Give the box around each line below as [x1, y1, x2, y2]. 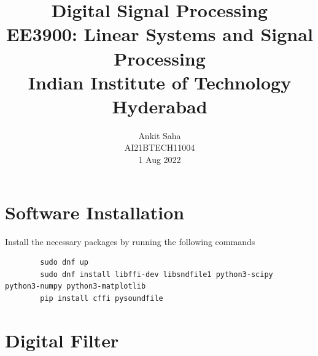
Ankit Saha [138, 129, 181, 142]
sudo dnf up [40, 258, 89, 267]
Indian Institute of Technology [28, 69, 292, 94]
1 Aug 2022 [138, 153, 181, 166]
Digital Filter [5, 327, 119, 352]
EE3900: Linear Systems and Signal [6, 21, 313, 47]
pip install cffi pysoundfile [40, 294, 163, 303]
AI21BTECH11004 [124, 141, 195, 154]
